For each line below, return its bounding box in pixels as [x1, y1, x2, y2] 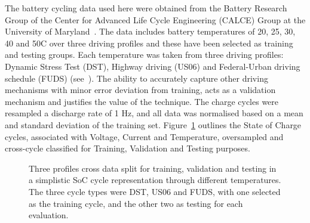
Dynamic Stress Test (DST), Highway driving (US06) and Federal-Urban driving [5, 60, 300, 72]
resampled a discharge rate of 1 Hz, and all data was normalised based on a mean [5, 107, 303, 119]
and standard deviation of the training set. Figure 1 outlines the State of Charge [5, 118, 302, 131]
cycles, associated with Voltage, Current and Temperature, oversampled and [5, 130, 284, 143]
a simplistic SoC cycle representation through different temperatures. [29, 174, 281, 186]
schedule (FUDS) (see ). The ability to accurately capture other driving [5, 72, 268, 84]
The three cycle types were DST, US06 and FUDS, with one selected [29, 185, 281, 197]
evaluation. [29, 209, 69, 221]
